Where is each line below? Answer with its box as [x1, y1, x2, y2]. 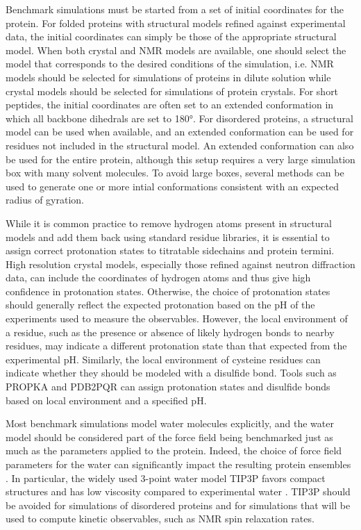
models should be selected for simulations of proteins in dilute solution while [6, 69, 331, 84]
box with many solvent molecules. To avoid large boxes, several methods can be [6, 165, 344, 180]
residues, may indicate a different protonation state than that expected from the [6, 338, 347, 353]
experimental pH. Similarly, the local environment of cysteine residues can [6, 351, 321, 366]
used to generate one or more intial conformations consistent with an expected [6, 179, 339, 193]
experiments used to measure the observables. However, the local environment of [6, 311, 348, 326]
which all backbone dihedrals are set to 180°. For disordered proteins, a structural [6, 110, 353, 125]
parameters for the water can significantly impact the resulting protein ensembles [6, 457, 351, 471]
